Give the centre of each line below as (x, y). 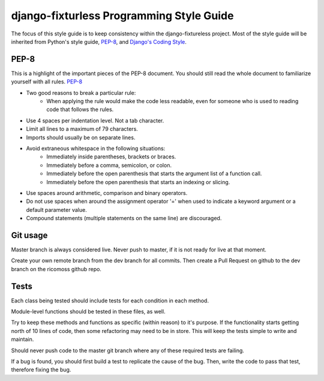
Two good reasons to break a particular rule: (81, 92)
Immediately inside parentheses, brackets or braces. (111, 157)
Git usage (29, 235)
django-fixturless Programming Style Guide (122, 16)
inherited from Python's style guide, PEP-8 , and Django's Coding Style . (99, 41)
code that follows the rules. (80, 109)
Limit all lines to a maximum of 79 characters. (82, 129)
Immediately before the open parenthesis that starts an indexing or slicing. (138, 182)
